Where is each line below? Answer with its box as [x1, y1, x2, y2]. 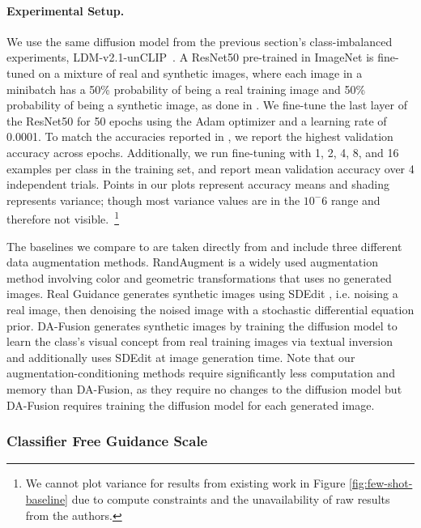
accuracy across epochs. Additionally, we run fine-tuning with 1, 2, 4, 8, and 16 [6, 143, 399, 160]
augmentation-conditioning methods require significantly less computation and [6, 364, 395, 381]
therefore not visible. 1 [6, 208, 120, 227]
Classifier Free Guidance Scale [6, 431, 208, 451]
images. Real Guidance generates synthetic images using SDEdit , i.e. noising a [6, 285, 398, 302]
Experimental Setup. [6, 2, 125, 19]
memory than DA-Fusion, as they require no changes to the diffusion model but [6, 380, 402, 397]
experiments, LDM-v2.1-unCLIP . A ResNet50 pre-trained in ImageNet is [6, 49, 374, 66]
